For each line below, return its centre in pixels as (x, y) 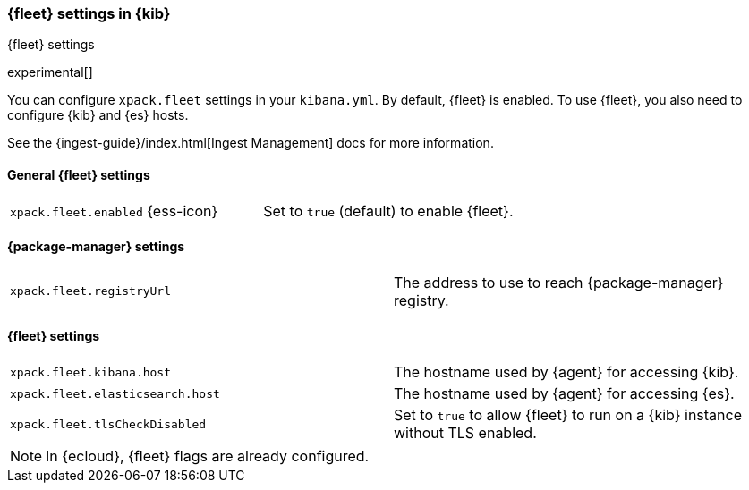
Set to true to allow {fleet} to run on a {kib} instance (568, 415)
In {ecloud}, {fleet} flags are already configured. (208, 456)
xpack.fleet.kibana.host (91, 372)
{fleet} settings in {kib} (89, 13)
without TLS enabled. (465, 433)
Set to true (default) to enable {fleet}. (388, 211)
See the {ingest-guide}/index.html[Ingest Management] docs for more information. (251, 143)
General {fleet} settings (79, 174)
